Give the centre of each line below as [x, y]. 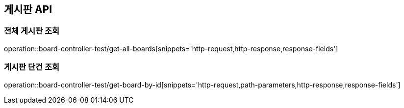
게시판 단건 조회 [32, 67]
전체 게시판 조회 [32, 31]
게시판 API [28, 10]
